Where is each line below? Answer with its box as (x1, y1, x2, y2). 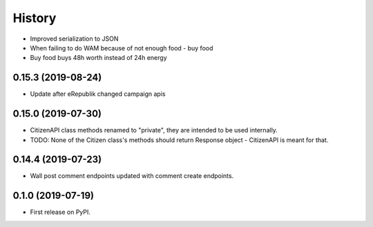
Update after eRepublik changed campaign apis (30, 90, 166, 98)
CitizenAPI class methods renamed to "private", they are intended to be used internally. (30, 126, 278, 135)
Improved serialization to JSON (30, 34, 119, 43)
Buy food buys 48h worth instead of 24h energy (30, 54, 167, 62)
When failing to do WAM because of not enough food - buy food (30, 43, 213, 52)
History (12, 10, 57, 26)
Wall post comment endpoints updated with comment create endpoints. (30, 172, 234, 180)
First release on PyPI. (30, 208, 91, 217)
